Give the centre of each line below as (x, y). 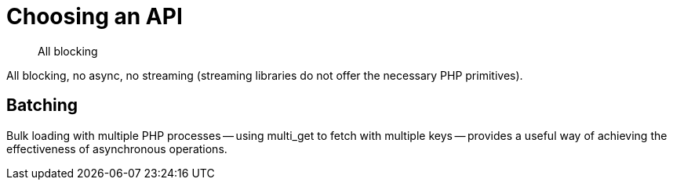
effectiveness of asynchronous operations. (117, 148)
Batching (42, 106)
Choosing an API (95, 16)
